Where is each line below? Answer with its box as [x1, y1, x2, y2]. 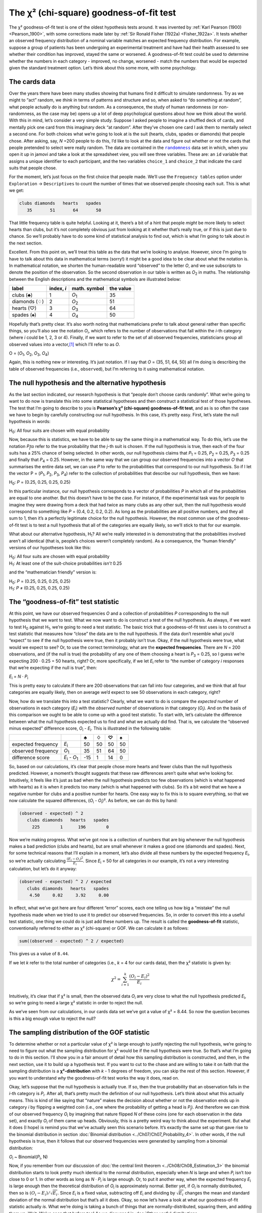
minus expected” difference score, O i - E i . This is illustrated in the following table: [9, 725, 172, 732]
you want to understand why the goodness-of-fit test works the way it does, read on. [9, 1075, 180, 1081]
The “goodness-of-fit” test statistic [9, 597, 119, 606]
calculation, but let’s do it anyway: [9, 866, 77, 872]
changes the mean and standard [184, 1190, 250, 1196]
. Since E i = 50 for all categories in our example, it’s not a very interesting [82, 858, 229, 865]
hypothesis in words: [9, 419, 51, 425]
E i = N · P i [9, 673, 29, 681]
